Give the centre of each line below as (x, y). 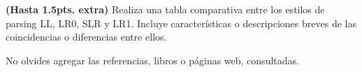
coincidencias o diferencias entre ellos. (86, 37)
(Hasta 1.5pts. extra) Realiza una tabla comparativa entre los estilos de (165, 9)
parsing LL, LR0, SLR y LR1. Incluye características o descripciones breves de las (181, 23)
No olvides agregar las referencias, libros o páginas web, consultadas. (152, 60)
